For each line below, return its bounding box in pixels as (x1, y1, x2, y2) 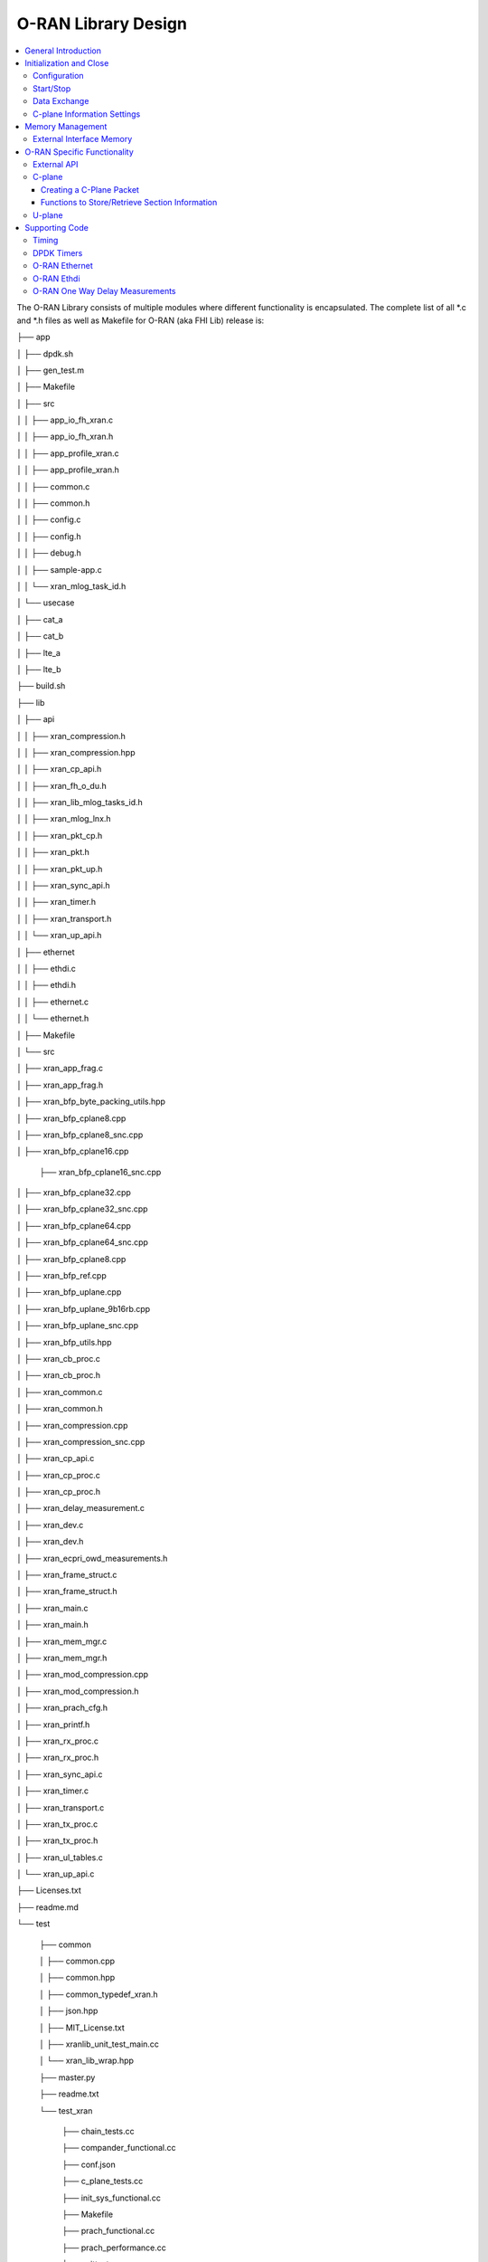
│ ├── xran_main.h (16, 1620, 89, 1630)
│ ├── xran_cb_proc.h (16, 1370, 101, 1381)
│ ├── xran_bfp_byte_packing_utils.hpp (16, 1096, 166, 1107)
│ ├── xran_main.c (16, 1602, 89, 1613)
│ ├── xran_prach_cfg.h (16, 1702, 108, 1714)
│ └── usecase (16, 597, 75, 608)
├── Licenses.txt (16, 1885, 81, 1896)
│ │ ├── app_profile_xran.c (16, 448, 119, 459)
